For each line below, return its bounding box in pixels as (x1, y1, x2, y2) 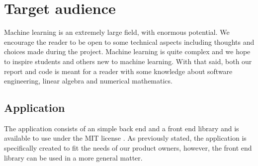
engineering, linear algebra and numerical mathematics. (4, 76, 172, 86)
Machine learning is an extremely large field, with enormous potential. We (4, 27, 230, 37)
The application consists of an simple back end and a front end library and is (4, 123, 239, 133)
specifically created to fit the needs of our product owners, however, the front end (4, 143, 252, 153)
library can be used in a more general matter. (4, 152, 143, 163)
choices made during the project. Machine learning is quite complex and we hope (4, 46, 251, 57)
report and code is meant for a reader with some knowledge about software (4, 66, 233, 76)
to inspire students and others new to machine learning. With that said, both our (4, 56, 252, 66)
